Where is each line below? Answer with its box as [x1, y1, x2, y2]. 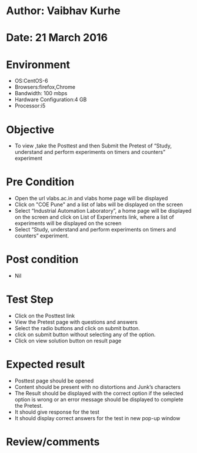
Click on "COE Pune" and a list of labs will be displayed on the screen [14, 201, 183, 208]
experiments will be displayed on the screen [14, 220, 122, 227]
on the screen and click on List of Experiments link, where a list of [14, 213, 175, 221]
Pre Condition [6, 175, 75, 189]
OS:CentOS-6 [14, 78, 48, 85]
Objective [6, 123, 55, 136]
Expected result [6, 358, 85, 371]
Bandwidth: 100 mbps [14, 90, 68, 97]
